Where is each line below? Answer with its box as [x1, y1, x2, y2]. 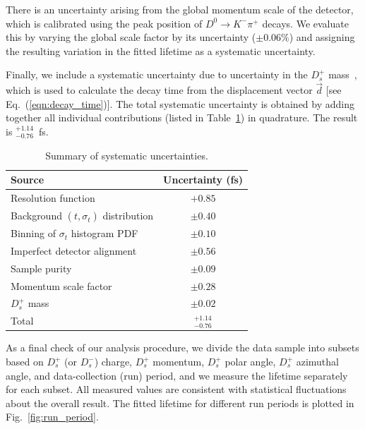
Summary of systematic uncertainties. [45, 147, 208, 162]
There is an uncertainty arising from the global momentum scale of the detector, [6, 2, 354, 16]
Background [11, 207, 62, 222]
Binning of [11, 226, 56, 241]
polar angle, [225, 354, 276, 368]
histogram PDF [71, 226, 138, 241]
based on [6, 354, 44, 368]
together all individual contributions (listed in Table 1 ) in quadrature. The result [6, 110, 358, 125]
